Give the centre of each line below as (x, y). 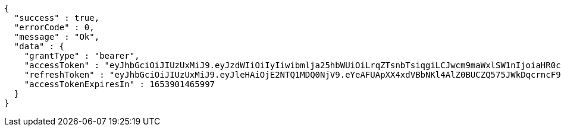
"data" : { (39, 46)
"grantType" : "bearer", (82, 56)
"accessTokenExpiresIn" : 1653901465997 (120, 84)
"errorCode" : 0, (54, 27)
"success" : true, (57, 18)
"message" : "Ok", (57, 37)
